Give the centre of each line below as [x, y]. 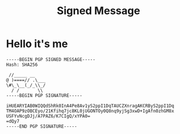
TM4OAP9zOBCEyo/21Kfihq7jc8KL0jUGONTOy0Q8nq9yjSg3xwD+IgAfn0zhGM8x [90, 111]
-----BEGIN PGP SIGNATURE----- [44, 95]
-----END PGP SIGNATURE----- [42, 126]
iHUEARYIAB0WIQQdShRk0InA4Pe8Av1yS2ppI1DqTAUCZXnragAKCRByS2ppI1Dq [90, 106]
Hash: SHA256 [22, 65]
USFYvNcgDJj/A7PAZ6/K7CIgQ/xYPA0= [48, 116]
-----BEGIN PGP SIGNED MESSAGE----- [51, 59]
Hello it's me [37, 44]
